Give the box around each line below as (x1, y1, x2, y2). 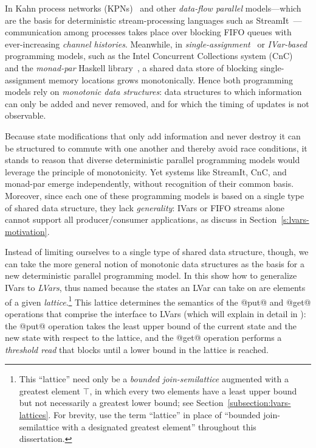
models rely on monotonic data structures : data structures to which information (5, 85, 302, 98)
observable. (5, 109, 46, 122)
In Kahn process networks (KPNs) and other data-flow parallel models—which (5, 2, 301, 14)
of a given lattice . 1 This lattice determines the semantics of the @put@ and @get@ (5, 293, 311, 308)
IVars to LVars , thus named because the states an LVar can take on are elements (5, 281, 306, 294)
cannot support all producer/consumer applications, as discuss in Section (5, 213, 277, 226)
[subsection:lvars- (227, 396, 291, 409)
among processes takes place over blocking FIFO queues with (64, 26, 292, 38)
